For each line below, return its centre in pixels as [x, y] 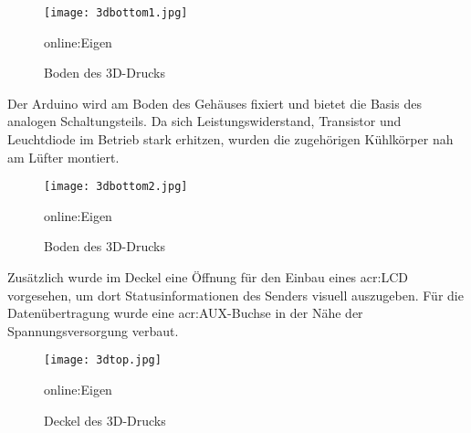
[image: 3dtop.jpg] [103, 360]
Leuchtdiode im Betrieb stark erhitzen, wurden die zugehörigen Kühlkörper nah [230, 139]
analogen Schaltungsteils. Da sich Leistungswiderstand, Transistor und [204, 121]
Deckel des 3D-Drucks [105, 420]
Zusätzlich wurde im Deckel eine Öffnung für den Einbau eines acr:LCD [208, 277]
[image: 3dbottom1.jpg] [116, 13]
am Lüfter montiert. [63, 157]
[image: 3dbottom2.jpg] [116, 187]
